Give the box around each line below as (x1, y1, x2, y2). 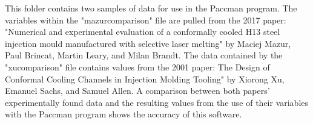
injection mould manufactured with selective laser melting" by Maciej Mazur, (5, 37, 291, 49)
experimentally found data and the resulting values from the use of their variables (5, 96, 309, 108)
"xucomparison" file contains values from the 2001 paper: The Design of (5, 60, 270, 73)
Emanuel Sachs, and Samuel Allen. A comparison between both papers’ (5, 84, 270, 97)
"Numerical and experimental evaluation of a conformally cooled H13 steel (5, 25, 280, 38)
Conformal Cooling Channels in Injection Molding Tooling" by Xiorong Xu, (5, 72, 285, 85)
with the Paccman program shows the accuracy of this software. (5, 108, 242, 120)
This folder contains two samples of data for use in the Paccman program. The (5, 2, 297, 14)
